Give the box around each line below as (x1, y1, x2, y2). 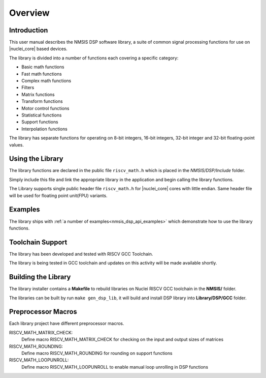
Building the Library (9, 273, 71, 281)
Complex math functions (21, 78, 71, 84)
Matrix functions (21, 91, 55, 97)
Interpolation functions (21, 126, 67, 132)
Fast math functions (21, 71, 62, 77)
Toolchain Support (9, 238, 67, 246)
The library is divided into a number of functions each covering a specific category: (9, 55, 179, 61)
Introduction (9, 26, 48, 34)
